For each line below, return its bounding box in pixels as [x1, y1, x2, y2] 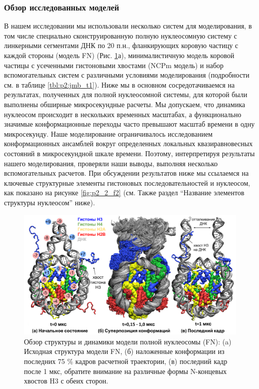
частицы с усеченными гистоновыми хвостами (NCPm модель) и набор [4, 60, 224, 70]
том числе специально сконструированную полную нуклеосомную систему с [4, 30, 237, 41]
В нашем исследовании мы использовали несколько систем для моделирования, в [4, 21, 252, 31]
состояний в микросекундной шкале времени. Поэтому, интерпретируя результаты [4, 148, 255, 158]
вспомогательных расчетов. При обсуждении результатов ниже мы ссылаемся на [4, 168, 249, 178]
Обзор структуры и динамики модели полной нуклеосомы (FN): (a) [24, 336, 231, 346]
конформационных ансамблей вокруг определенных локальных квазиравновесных [4, 138, 253, 149]
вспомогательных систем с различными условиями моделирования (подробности [4, 70, 249, 80]
